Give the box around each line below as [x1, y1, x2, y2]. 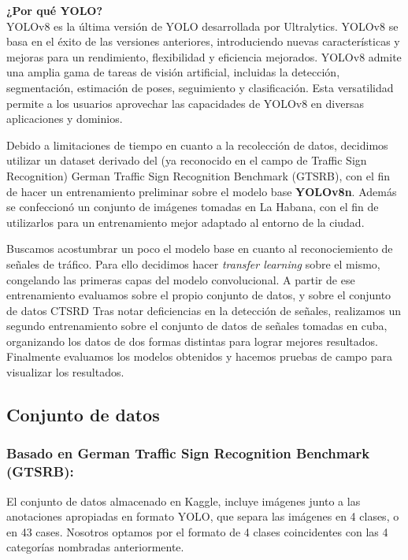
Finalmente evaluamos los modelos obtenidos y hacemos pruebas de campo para [6, 348, 392, 365]
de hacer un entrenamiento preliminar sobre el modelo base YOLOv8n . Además [6, 183, 397, 199]
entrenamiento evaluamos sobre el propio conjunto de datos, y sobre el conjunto [6, 287, 391, 303]
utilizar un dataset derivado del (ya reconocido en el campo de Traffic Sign [6, 152, 367, 169]
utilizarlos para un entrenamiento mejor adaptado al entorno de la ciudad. [6, 213, 365, 230]
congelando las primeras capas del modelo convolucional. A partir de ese [6, 271, 355, 287]
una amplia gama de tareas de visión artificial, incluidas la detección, [6, 64, 340, 80]
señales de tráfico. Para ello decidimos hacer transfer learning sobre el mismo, [6, 255, 380, 272]
